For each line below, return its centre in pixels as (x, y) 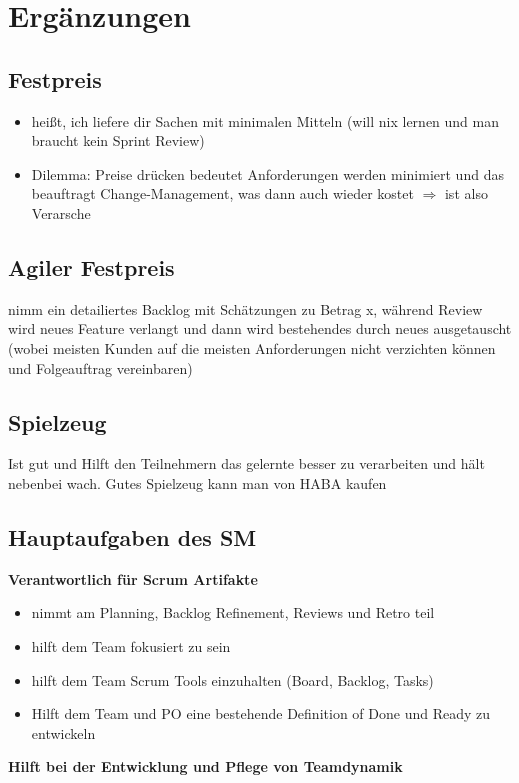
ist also (466, 193)
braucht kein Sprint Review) (118, 140)
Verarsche (61, 212)
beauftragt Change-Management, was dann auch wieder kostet (222, 193)
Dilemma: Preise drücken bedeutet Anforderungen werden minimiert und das (267, 173)
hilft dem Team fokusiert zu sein (131, 645)
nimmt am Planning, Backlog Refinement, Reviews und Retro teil (233, 612)
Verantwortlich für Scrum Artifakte (133, 578)
